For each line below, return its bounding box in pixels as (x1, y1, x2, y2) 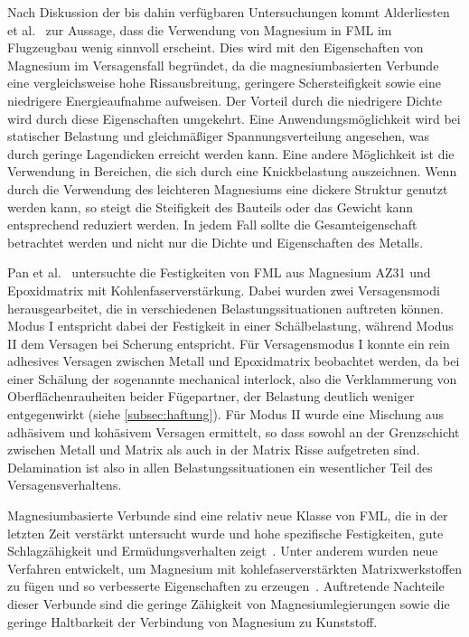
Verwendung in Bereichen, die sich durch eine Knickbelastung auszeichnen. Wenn (7, 162, 457, 181)
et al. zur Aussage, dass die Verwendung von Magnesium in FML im (7, 20, 392, 39)
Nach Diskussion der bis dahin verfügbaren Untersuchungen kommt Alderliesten (7, 3, 450, 21)
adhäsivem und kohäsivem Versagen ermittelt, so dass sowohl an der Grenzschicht (7, 422, 460, 441)
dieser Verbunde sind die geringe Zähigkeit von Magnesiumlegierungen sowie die (7, 595, 450, 613)
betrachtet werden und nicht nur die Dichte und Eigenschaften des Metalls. (7, 232, 424, 251)
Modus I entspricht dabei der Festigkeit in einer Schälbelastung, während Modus (7, 316, 454, 335)
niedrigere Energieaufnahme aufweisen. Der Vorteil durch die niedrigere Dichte (7, 90, 442, 109)
